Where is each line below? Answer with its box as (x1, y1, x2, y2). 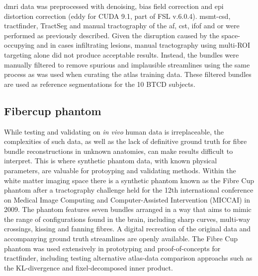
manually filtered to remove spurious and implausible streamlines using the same (4, 59, 250, 69)
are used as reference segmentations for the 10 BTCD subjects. (4, 78, 195, 89)
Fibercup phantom (4, 103, 101, 118)
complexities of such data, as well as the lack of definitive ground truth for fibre (4, 136, 247, 146)
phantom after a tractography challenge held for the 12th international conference (4, 185, 254, 195)
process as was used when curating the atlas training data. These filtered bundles (4, 69, 252, 79)
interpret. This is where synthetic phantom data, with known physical (4, 155, 217, 166)
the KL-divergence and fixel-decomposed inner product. (4, 262, 173, 273)
